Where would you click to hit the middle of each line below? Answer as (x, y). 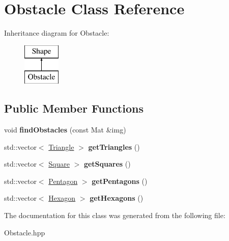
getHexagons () (117, 198)
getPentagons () (120, 181)
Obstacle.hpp (25, 232)
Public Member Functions (74, 108)
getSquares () (107, 164)
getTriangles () (114, 146)
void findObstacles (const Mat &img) (65, 130)
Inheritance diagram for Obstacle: (57, 33)
